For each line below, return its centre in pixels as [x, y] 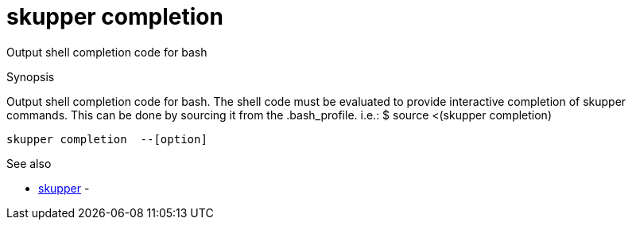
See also [29, 163]
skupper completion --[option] [107, 139]
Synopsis [31, 76]
